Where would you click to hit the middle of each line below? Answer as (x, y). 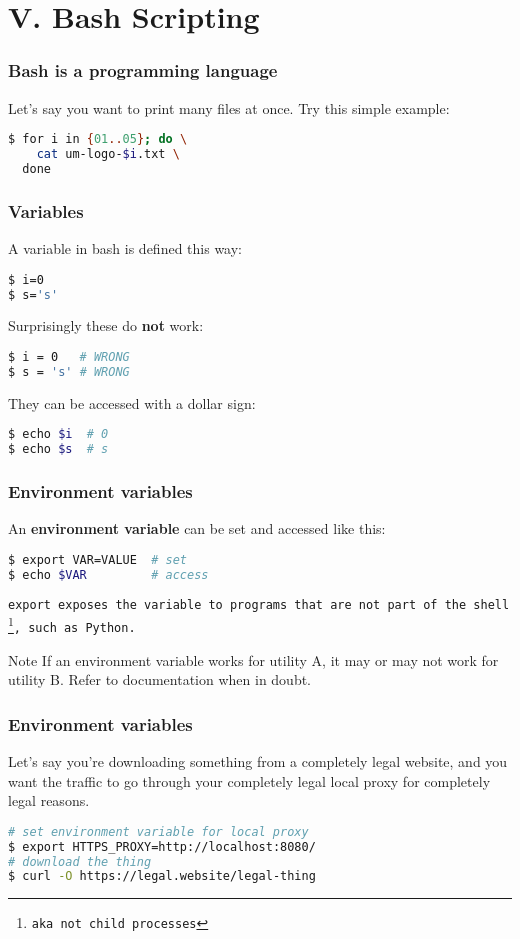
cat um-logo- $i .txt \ (108, 154)
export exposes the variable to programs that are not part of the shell (259, 604)
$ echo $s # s (58, 449)
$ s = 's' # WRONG (69, 371)
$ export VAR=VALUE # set (97, 559)
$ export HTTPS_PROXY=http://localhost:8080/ (162, 846)
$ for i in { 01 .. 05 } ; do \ (98, 139)
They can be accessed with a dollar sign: (132, 402)
